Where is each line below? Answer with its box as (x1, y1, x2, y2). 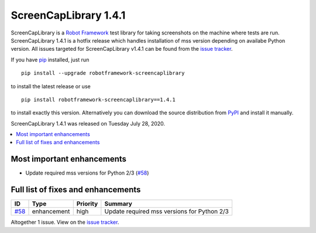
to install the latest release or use (11, 82, 91, 90)
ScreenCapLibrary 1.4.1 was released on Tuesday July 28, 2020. (11, 120, 166, 127)
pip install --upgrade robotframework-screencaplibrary (21, 70, 185, 76)
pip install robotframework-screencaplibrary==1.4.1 (21, 96, 176, 103)
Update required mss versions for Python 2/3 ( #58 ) (25, 169, 149, 176)
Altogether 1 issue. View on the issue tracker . (11, 219, 119, 226)
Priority (76, 200, 98, 208)
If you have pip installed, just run (11, 56, 90, 63)
